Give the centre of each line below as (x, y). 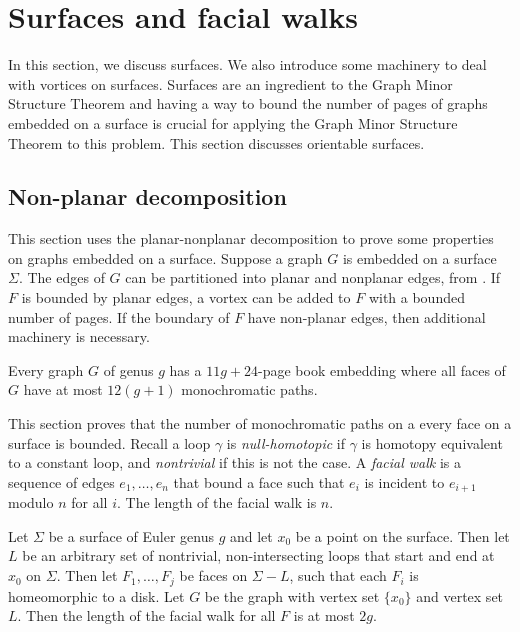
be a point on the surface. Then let (402, 535)
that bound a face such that (259, 481)
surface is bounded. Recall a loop (109, 442)
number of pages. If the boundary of (119, 316)
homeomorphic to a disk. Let (96, 595)
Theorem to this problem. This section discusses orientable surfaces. (216, 142)
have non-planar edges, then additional (366, 316)
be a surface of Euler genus (131, 535)
